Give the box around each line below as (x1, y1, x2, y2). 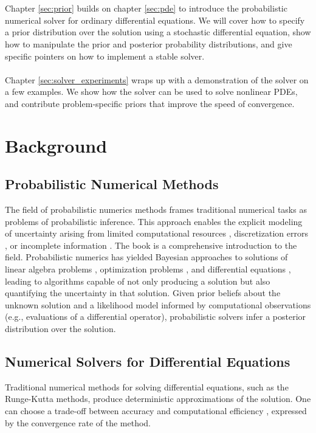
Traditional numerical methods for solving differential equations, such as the (5, 380, 289, 393)
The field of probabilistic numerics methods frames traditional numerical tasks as (5, 203, 307, 216)
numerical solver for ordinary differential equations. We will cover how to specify (5, 13, 305, 26)
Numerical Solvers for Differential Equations (5, 352, 290, 371)
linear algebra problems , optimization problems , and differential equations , (5, 263, 291, 275)
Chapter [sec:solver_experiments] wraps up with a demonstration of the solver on (5, 73, 309, 86)
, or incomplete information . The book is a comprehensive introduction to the (5, 238, 297, 251)
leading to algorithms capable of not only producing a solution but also (5, 274, 270, 287)
